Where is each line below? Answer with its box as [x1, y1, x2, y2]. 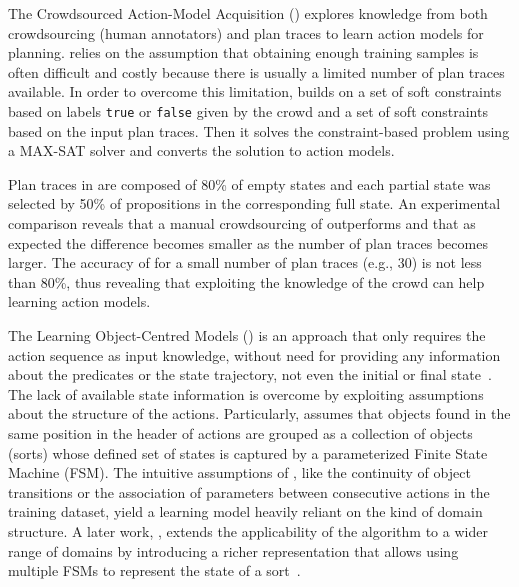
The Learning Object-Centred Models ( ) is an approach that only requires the [8, 324, 486, 345]
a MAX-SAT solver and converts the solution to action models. [8, 140, 395, 161]
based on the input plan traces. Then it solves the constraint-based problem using [8, 120, 510, 141]
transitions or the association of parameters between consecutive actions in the [8, 481, 490, 502]
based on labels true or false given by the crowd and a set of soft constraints [8, 100, 488, 121]
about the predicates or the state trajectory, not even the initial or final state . [8, 364, 492, 385]
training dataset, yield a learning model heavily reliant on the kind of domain [8, 501, 483, 522]
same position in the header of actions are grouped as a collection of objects [8, 422, 473, 443]
